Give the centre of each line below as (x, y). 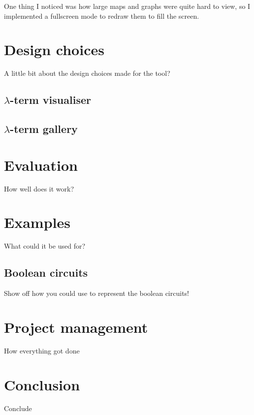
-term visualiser (50, 100)
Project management (76, 327)
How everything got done (42, 350)
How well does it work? (39, 188)
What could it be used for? (45, 246)
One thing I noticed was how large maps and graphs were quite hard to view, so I (127, 6)
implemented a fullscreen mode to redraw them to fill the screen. (102, 16)
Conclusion (42, 384)
